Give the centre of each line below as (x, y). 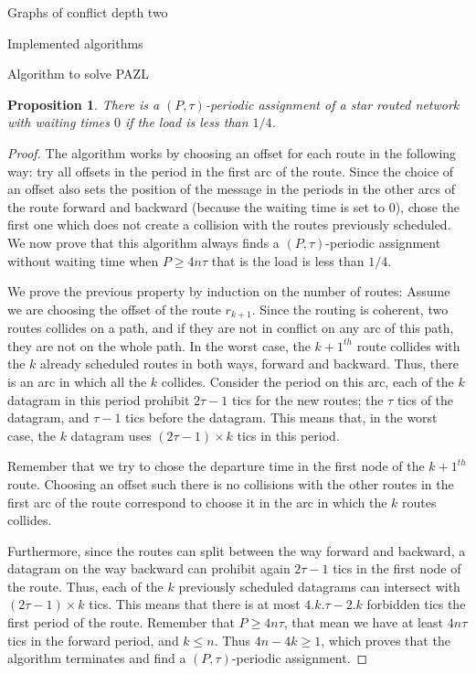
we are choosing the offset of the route (114, 309)
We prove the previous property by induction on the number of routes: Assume (229, 291)
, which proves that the (386, 640)
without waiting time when (83, 260)
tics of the (425, 399)
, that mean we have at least (364, 622)
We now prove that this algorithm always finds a (143, 242)
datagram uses (111, 435)
